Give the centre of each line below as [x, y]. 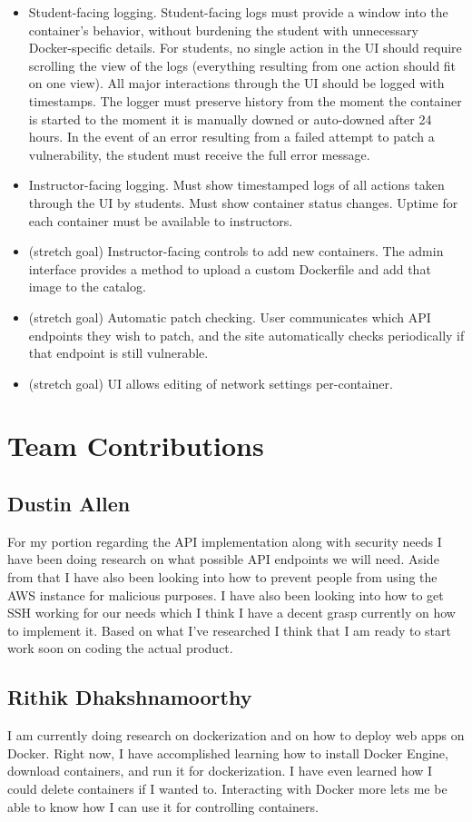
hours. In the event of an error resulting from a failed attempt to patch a [231, 137]
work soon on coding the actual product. [120, 648]
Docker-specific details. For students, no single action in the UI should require [245, 48]
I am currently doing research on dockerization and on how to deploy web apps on [236, 735]
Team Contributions [136, 446]
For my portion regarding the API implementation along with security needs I [225, 541]
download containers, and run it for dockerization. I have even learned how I [220, 771]
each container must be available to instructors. [161, 220]
